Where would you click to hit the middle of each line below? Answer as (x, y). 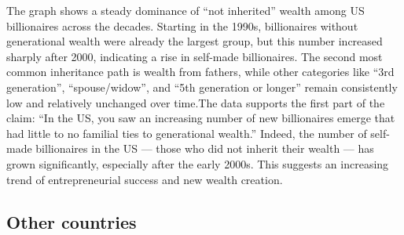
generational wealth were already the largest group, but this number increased (195, 41)
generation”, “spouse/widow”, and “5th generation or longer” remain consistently (202, 87)
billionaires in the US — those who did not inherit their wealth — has (205, 148)
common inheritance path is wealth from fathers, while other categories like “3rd (200, 72)
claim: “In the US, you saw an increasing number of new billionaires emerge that (201, 118)
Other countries (72, 221)
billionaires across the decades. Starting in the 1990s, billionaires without (182, 25)
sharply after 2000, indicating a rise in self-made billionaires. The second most (195, 56)
